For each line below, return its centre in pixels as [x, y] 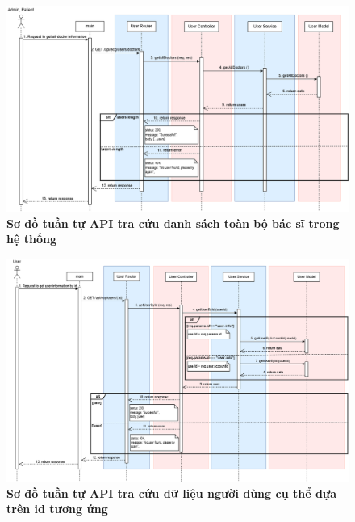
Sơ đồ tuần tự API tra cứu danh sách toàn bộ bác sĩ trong [173, 223]
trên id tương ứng [57, 509]
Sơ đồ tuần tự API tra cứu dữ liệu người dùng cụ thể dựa [172, 493]
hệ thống [31, 239]
